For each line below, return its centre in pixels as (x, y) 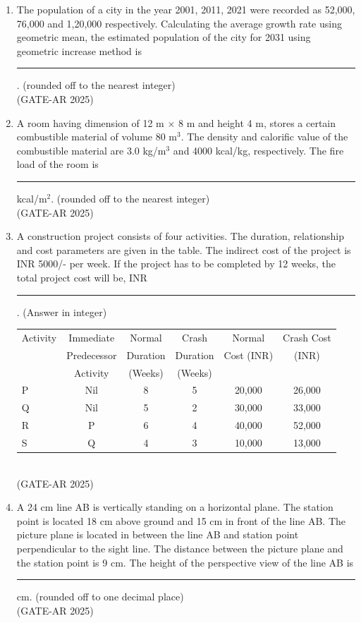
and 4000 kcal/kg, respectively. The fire (258, 150)
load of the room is (57, 164)
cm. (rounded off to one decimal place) (100, 597)
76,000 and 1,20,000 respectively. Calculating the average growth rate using (179, 23)
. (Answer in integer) (62, 311)
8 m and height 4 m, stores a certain (257, 122)
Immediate (92, 337)
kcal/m (32, 198)
